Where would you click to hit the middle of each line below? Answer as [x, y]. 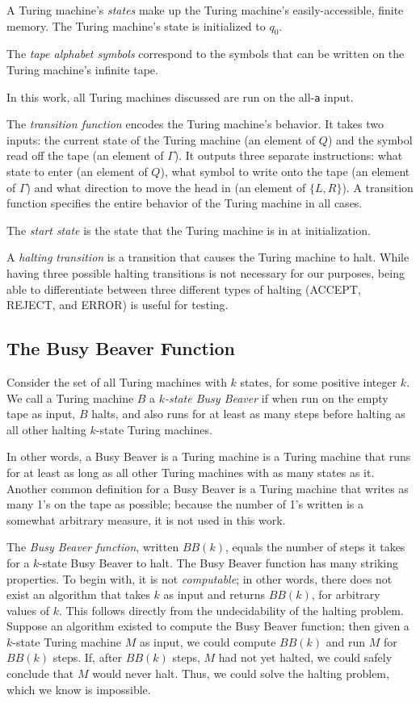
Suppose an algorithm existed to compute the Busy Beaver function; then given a [208, 626]
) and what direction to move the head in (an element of [166, 187]
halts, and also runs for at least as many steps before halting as [248, 414]
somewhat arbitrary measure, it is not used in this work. [146, 519]
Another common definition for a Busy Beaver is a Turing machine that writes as [208, 488]
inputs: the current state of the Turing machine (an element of [161, 139]
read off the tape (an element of [85, 155]
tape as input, [41, 414]
